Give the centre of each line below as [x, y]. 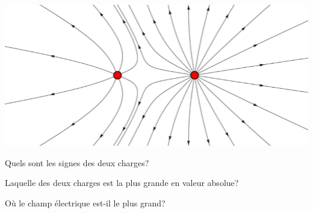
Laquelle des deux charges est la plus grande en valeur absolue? [122, 183]
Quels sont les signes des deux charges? [77, 162]
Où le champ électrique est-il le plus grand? [85, 202]
